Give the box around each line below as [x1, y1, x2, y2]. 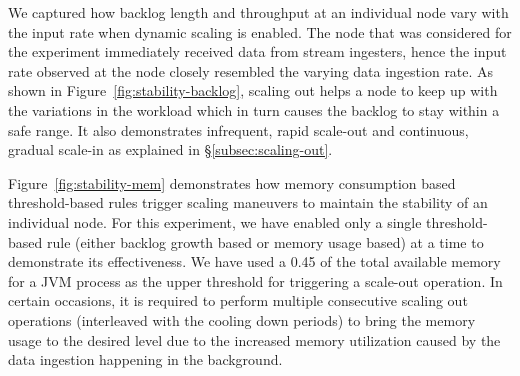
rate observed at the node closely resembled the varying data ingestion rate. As [8, 60, 494, 81]
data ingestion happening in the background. [8, 349, 283, 370]
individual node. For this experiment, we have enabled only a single [8, 211, 422, 232]
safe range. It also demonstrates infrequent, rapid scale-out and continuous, [8, 119, 469, 140]
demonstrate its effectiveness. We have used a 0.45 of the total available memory [8, 251, 501, 272]
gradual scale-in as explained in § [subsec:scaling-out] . [8, 139, 333, 160]
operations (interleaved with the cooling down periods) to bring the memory [8, 309, 476, 330]
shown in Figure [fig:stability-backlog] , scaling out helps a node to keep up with [8, 80, 498, 101]
